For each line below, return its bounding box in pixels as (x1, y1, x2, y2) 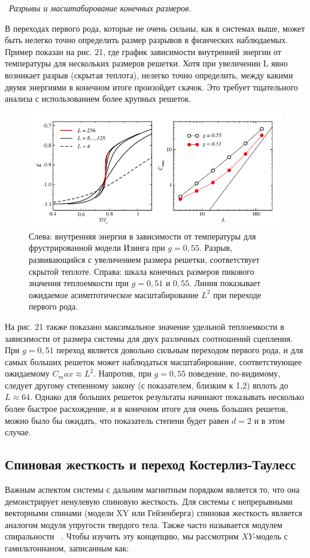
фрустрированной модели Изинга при (29, 241, 165, 254)
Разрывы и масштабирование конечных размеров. (9, 2, 192, 14)
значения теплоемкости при (29, 277, 129, 289)
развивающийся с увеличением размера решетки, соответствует (29, 253, 260, 265)
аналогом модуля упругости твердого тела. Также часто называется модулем (5, 518, 282, 530)
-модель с (253, 530, 288, 542)
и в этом (254, 414, 285, 426)
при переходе (213, 288, 262, 301)
